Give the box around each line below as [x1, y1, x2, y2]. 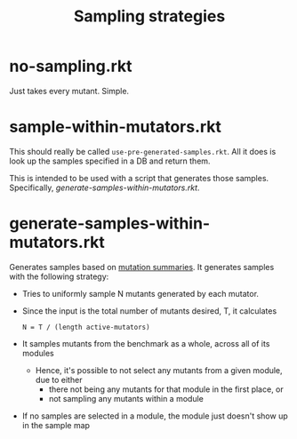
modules [21, 347, 55, 358]
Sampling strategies [73, 6, 226, 27]
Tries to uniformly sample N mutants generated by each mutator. [21, 288, 260, 299]
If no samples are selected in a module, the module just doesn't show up [21, 411, 288, 421]
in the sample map [21, 419, 91, 430]
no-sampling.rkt [9, 56, 132, 76]
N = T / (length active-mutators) [21, 323, 150, 331]
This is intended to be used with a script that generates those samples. [9, 172, 269, 183]
